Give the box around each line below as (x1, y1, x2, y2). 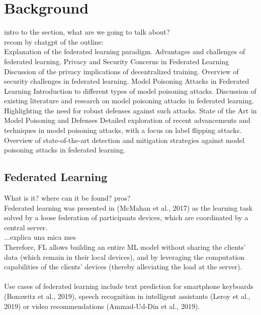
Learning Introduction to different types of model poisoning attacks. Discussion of (4, 85, 256, 96)
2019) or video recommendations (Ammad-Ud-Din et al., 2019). (4, 300, 200, 311)
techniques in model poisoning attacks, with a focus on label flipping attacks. (4, 125, 242, 135)
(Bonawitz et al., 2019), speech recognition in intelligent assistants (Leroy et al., (4, 290, 250, 301)
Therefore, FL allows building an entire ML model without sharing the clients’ (4, 242, 246, 252)
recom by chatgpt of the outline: (4, 36, 104, 47)
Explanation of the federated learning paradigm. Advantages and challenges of (4, 46, 245, 57)
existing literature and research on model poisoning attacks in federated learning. (4, 95, 254, 106)
